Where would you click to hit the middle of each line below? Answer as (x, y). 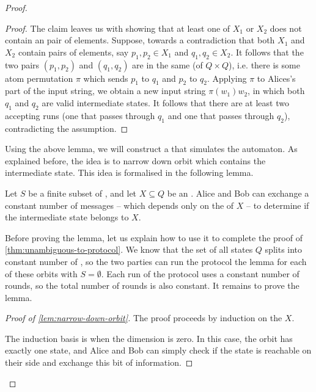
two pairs (22, 64)
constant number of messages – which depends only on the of (119, 205)
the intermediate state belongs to (67, 217)
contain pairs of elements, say (73, 52)
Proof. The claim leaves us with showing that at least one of (118, 28)
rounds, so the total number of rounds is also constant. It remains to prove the (152, 285)
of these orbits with (41, 273)
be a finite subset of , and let (83, 193)
